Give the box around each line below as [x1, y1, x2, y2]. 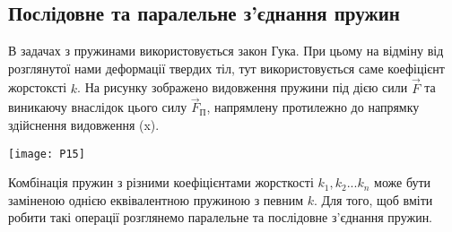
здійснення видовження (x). [8, 116, 160, 134]
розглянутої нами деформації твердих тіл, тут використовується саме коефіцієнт [8, 58, 445, 77]
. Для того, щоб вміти [313, 190, 433, 209]
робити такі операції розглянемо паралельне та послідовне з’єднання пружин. [8, 208, 433, 227]
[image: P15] [8, 147, 85, 160]
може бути [374, 173, 431, 192]
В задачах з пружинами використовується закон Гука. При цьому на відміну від [8, 41, 444, 60]
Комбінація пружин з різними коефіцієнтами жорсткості [8, 173, 314, 192]
